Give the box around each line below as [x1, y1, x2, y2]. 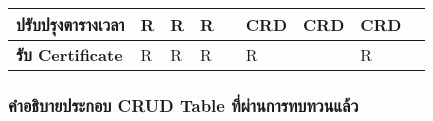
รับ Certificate [16, 43, 123, 66]
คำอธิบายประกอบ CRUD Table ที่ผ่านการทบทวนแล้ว [8, 92, 359, 117]
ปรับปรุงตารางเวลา [16, 13, 125, 36]
